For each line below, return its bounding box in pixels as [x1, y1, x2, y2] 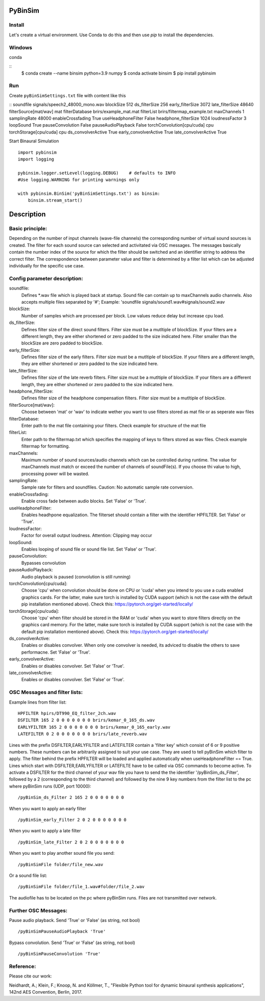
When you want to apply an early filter [9, 805, 86, 812]
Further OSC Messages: [9, 907, 68, 914]
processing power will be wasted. [21, 471, 89, 476]
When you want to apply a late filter [9, 828, 81, 834]
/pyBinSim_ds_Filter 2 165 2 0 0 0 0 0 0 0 [18, 795, 124, 800]
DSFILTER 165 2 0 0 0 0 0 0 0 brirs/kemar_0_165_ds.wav [18, 717, 155, 723]
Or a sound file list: [9, 872, 48, 878]
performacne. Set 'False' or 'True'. [21, 649, 91, 655]
